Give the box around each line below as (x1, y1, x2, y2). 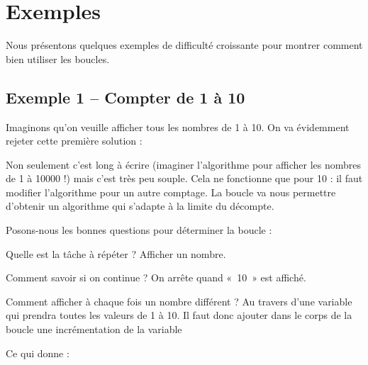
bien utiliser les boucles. (6, 51, 110, 66)
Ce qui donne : (6, 345, 69, 360)
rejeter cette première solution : (6, 133, 143, 148)
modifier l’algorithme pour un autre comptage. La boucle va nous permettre (6, 184, 336, 199)
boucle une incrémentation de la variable (6, 322, 182, 337)
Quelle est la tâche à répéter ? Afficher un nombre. (6, 246, 226, 261)
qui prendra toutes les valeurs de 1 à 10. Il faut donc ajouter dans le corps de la (6, 308, 352, 322)
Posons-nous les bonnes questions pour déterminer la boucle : (6, 223, 272, 237)
